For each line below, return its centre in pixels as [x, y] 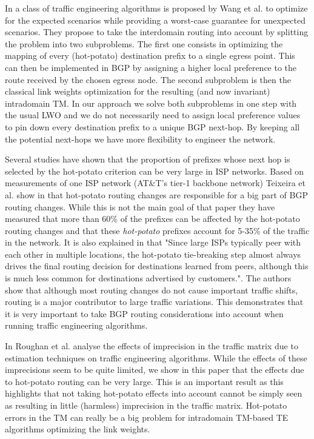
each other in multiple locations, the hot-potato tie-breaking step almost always [153, 254]
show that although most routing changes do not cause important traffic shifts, [152, 290]
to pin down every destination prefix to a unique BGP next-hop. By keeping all [152, 126]
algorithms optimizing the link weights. [78, 429]
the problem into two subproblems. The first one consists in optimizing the [144, 43]
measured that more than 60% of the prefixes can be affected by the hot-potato [152, 219]
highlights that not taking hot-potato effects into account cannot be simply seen [154, 393]
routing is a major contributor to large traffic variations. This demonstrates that [154, 302]
